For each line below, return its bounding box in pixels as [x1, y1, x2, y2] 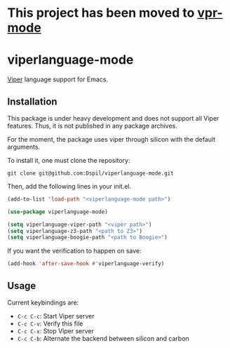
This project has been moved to [7, 5, 195, 21]
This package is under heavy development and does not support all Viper [7, 114, 219, 122]
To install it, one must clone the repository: [7, 156, 130, 164]
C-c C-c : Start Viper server [17, 312, 95, 320]
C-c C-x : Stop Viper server [17, 327, 95, 335]
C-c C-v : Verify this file [17, 319, 83, 328]
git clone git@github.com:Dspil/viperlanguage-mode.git [7, 170, 174, 177]
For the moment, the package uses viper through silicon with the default [7, 135, 216, 143]
